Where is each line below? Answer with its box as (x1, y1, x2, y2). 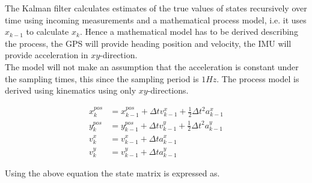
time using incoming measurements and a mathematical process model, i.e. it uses (5, 13, 307, 26)
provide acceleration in (5, 49, 88, 61)
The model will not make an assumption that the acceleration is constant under (5, 60, 299, 73)
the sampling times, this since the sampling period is (5, 72, 199, 85)
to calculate (26, 25, 69, 38)
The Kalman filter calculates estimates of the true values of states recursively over (5, 2, 307, 14)
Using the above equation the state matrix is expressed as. (5, 167, 220, 179)
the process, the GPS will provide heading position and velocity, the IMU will (5, 37, 292, 49)
